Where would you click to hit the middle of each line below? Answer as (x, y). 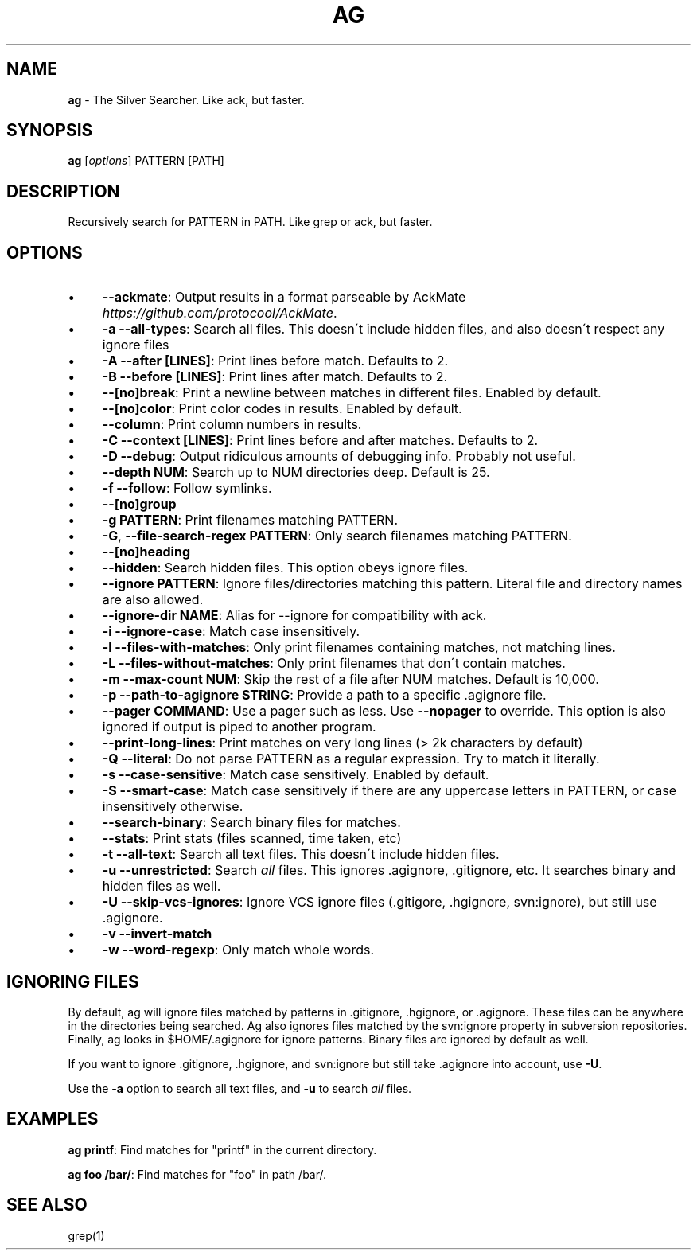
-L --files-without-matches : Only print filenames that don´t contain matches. (334, 663)
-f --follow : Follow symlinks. (187, 488)
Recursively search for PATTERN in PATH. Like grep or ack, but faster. (250, 222)
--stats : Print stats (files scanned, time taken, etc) (252, 839)
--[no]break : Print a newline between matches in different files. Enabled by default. (352, 393)
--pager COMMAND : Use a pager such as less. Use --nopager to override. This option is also (384, 711)
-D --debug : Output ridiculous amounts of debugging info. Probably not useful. (339, 456)
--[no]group (139, 504)
